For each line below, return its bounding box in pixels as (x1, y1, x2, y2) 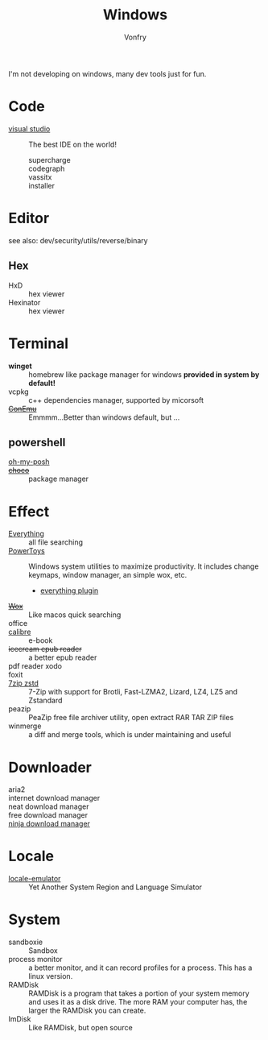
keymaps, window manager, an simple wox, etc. (28, 570, 188, 580)
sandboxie (8, 937, 43, 947)
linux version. (28, 972, 73, 981)
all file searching (28, 537, 83, 547)
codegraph (28, 164, 65, 173)
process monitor (8, 955, 63, 964)
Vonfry (123, 32, 147, 42)
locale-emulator (8, 874, 61, 884)
